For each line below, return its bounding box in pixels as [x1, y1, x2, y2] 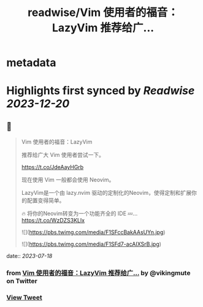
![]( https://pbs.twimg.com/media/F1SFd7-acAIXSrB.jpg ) [21, 240, 161, 248]
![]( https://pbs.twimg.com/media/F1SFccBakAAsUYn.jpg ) [21, 229, 166, 236]
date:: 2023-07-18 [6, 252, 53, 260]
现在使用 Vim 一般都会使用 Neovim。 [21, 176, 115, 184]
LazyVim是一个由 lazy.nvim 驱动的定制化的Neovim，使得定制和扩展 [21, 189, 192, 197]
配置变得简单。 [26, 197, 65, 204]
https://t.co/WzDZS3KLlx [21, 217, 85, 224]
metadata [6, 56, 56, 70]
